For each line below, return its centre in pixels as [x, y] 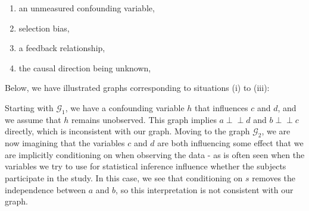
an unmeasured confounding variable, [87, 8]
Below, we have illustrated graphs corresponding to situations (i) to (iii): [137, 88]
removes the [274, 177]
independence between [46, 189]
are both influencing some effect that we [230, 143]
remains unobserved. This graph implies [144, 119]
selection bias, [44, 28]
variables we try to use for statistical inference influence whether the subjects [146, 166]
